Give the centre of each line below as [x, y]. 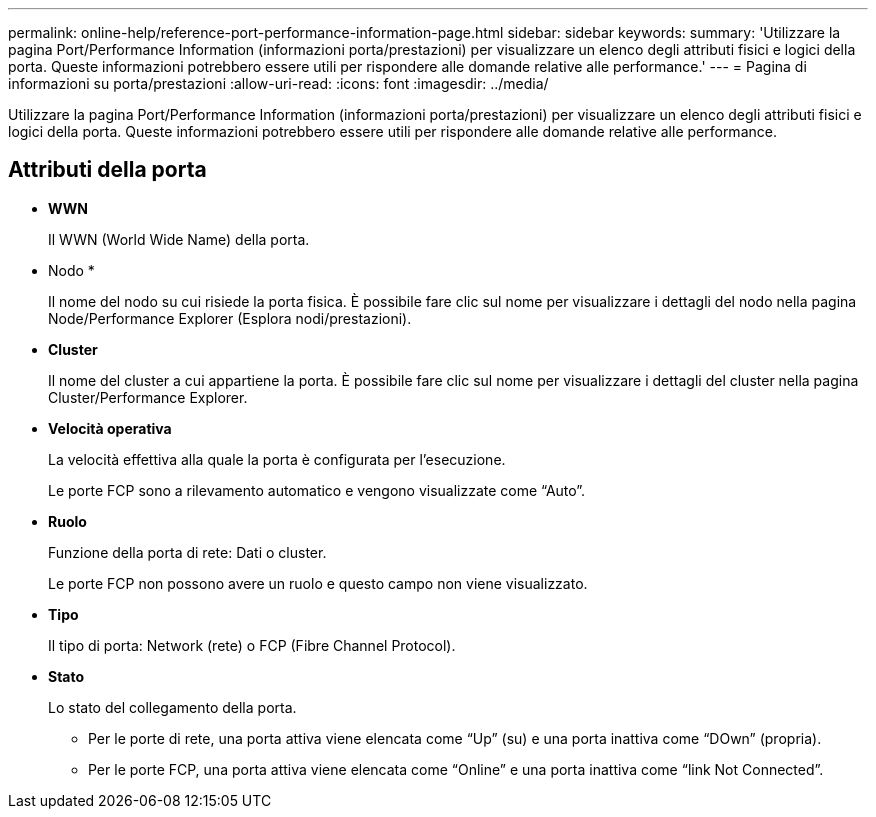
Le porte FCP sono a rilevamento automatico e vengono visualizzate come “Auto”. [317, 490]
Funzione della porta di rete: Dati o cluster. [187, 552]
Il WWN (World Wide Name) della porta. [179, 239]
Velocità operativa [110, 428]
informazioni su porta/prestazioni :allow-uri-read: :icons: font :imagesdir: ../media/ [278, 83]
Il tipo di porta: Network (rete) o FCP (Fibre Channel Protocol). [252, 645]
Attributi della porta [107, 170]
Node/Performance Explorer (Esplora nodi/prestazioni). [230, 318]
